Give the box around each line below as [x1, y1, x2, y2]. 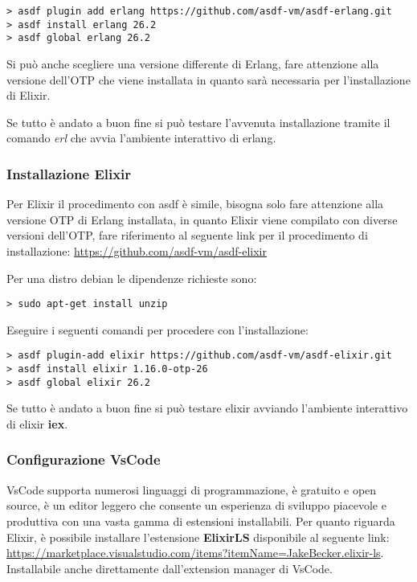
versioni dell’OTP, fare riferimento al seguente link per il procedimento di [6, 227, 368, 244]
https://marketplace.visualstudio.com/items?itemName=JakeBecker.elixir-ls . [6, 544, 384, 561]
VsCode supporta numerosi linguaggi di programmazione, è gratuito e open [6, 481, 377, 498]
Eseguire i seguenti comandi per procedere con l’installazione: [6, 321, 309, 338]
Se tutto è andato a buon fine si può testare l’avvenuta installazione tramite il [6, 113, 390, 130]
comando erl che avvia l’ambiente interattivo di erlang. [6, 129, 276, 146]
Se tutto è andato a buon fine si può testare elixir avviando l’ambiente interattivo [6, 400, 408, 416]
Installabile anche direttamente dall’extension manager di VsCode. [6, 559, 333, 576]
